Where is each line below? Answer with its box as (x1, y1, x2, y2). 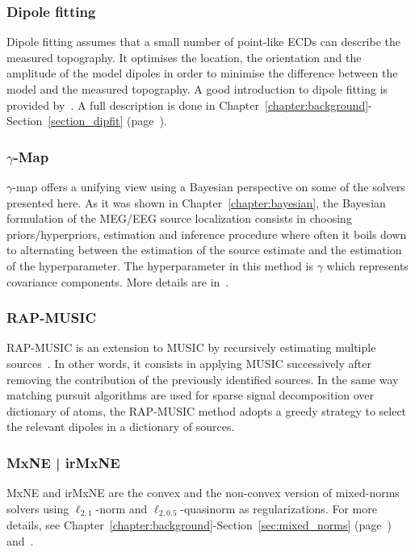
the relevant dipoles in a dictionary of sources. (6, 418, 235, 435)
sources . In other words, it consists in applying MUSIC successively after (6, 354, 371, 371)
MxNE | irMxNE (6, 452, 120, 472)
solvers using (6, 500, 69, 516)
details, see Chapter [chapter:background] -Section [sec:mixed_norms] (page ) (6, 516, 392, 533)
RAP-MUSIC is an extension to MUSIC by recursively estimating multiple (6, 339, 376, 356)
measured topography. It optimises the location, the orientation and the (6, 48, 362, 65)
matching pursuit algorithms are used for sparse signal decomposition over (6, 387, 374, 404)
